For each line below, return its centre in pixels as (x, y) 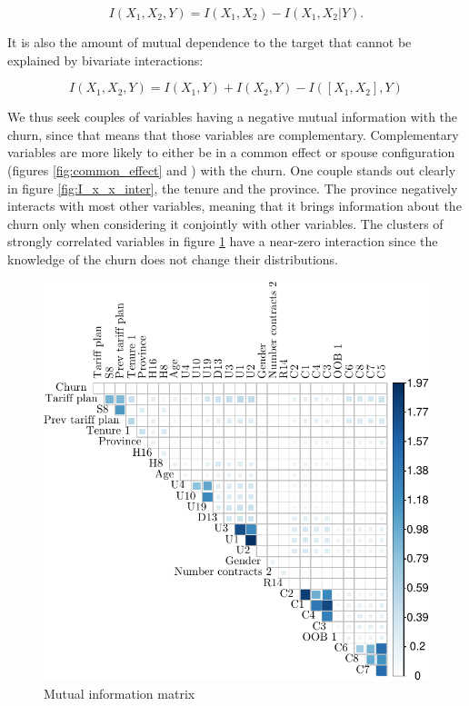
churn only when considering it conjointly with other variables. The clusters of (225, 223)
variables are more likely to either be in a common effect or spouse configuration (231, 152)
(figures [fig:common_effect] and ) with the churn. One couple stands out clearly (232, 169)
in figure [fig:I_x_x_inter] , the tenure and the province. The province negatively (233, 188)
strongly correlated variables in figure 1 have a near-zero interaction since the (223, 241)
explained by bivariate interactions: (105, 60)
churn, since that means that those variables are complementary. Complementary (233, 134)
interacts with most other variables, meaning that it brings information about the (234, 206)
